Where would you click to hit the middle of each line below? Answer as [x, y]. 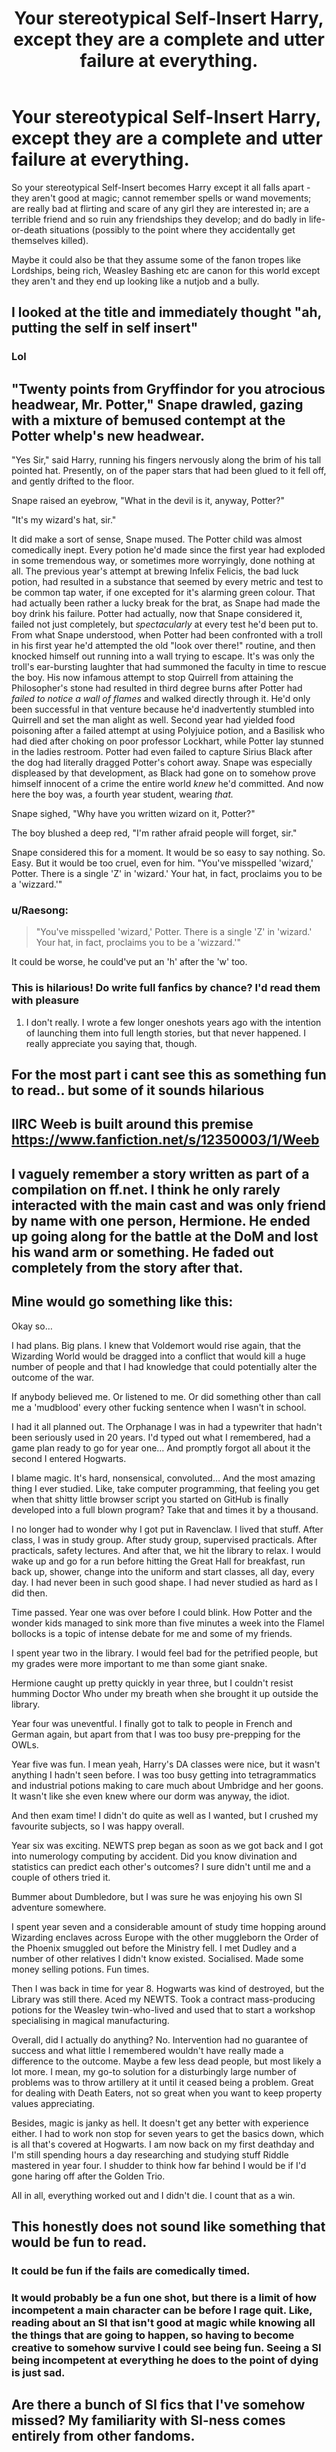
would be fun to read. [79, 2242]
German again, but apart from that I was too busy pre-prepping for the [156, 1734]
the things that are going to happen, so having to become [153, 2335]
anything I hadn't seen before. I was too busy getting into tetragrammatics [164, 1774]
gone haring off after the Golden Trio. [88, 2176]
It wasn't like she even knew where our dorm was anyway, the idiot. [150, 1796]
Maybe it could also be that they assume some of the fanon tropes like [156, 259]
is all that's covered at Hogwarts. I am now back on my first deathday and [163, 2144]
